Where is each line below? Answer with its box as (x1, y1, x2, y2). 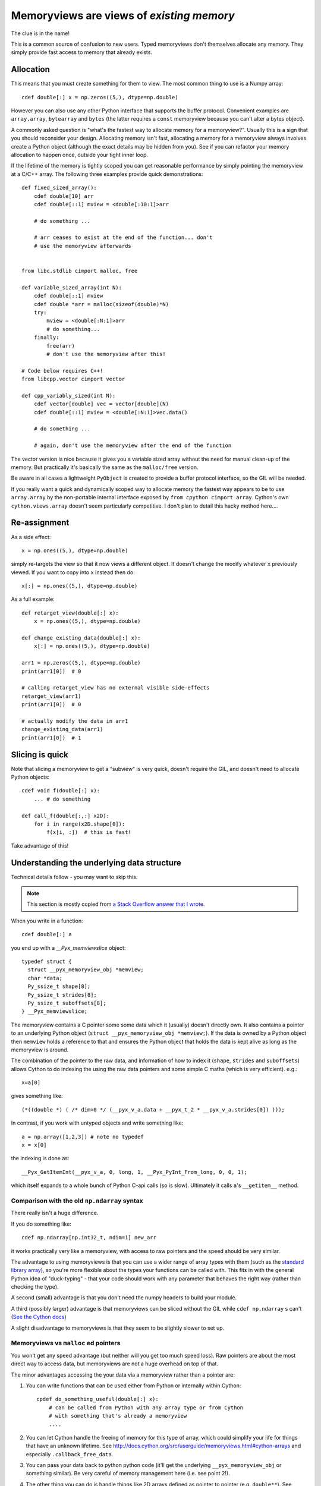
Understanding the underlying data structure (11, 858, 181, 868)
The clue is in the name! (11, 30, 70, 37)
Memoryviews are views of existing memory (11, 9, 235, 22)
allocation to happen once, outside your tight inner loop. (11, 151, 149, 158)
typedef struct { (21, 958, 72, 965)
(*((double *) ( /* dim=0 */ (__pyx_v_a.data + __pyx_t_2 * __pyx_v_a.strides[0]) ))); (21, 1106, 285, 1113)
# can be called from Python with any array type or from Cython (48, 1404, 244, 1411)
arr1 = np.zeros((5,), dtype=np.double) (21, 660, 141, 666)
